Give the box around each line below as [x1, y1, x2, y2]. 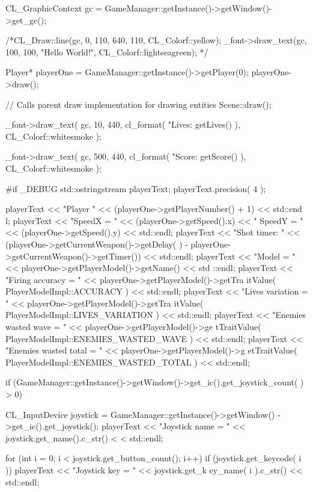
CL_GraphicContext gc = [5, 2, 102, 14]
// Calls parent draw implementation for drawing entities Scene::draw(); [5, 98, 272, 110]
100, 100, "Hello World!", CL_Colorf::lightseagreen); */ [5, 45, 208, 58]
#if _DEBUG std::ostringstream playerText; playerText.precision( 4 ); [5, 182, 266, 195]
